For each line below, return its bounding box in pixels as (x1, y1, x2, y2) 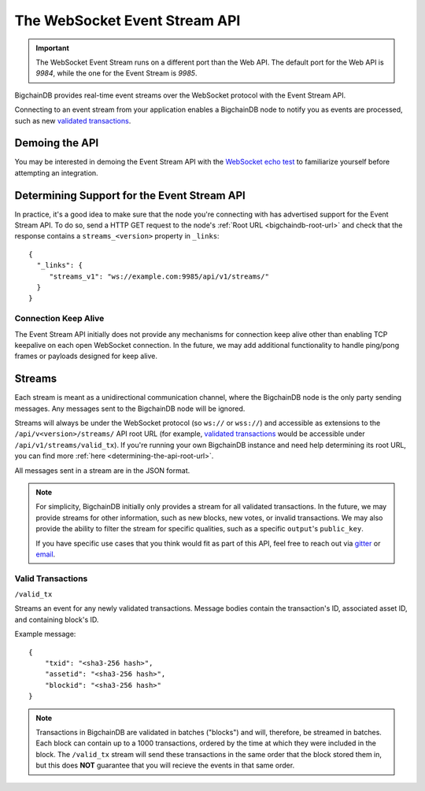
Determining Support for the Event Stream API (14, 189, 246, 202)
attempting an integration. (14, 168, 98, 177)
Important (35, 43, 70, 53)
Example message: (14, 630, 76, 639)
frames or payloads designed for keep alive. (14, 351, 157, 361)
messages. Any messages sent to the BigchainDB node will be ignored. (14, 404, 246, 413)
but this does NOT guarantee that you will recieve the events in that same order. (35, 760, 295, 771)
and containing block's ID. (14, 615, 99, 624)
